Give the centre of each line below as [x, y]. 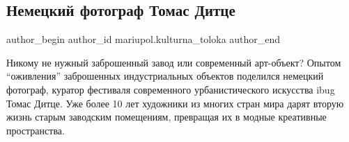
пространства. [36, 130]
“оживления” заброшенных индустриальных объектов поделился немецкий [165, 76]
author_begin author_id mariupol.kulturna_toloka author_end [144, 39]
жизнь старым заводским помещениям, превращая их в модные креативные [166, 117]
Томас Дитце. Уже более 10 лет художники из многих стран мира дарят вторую [175, 103]
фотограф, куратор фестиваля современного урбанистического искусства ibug [171, 89]
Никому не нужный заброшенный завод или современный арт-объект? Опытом [174, 62]
